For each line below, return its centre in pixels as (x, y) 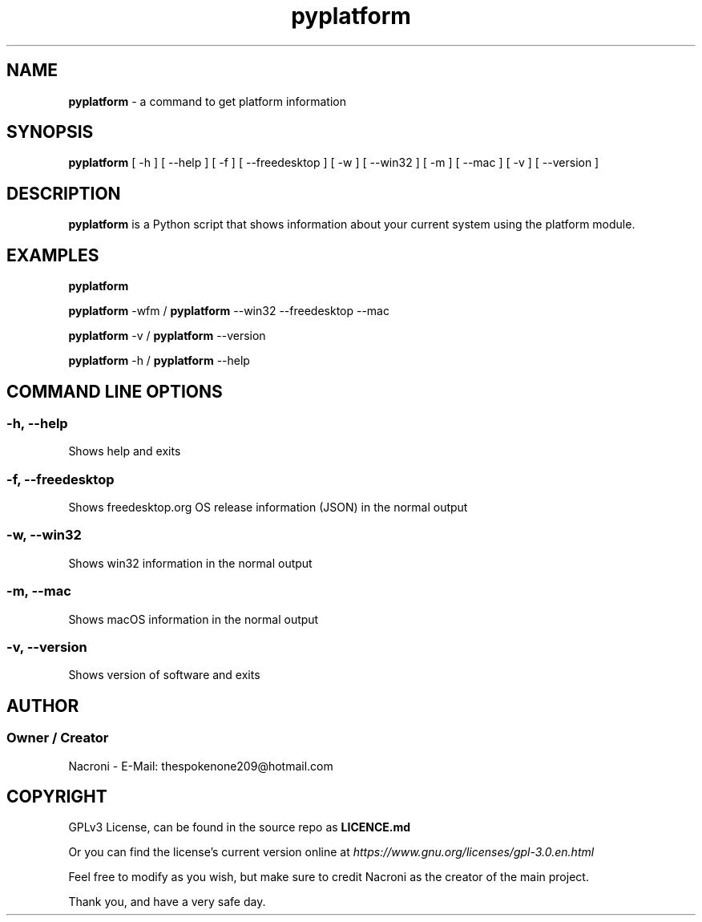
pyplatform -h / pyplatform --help (159, 361)
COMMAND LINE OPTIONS (115, 391)
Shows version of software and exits (164, 675)
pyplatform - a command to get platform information (207, 101)
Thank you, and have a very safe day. (167, 902)
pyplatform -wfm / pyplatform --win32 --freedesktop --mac (229, 311)
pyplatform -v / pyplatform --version (167, 336)
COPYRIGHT (57, 796)
